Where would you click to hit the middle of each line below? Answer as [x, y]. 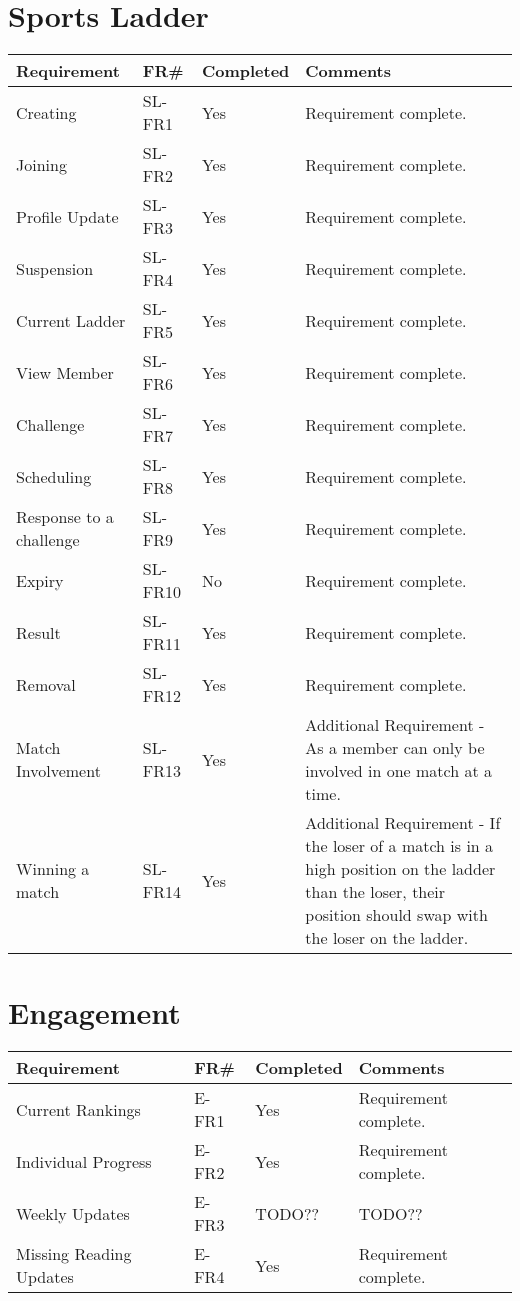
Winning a [53, 869]
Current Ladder [71, 320]
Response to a [65, 517]
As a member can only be [395, 748]
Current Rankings [78, 1109]
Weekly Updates [73, 1213]
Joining [41, 164]
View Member [65, 372]
